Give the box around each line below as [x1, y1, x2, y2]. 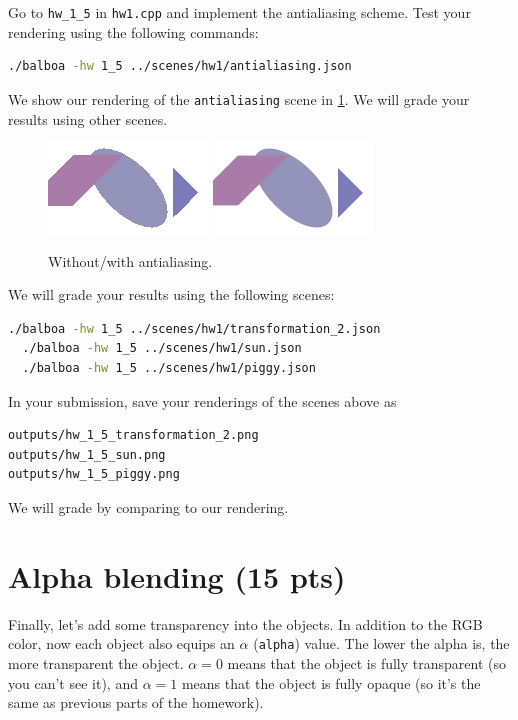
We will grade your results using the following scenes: [8, 284, 335, 305]
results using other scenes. [8, 108, 168, 129]
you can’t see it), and [8, 672, 138, 693]
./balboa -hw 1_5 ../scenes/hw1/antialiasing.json [8, 59, 352, 74]
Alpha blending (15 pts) [8, 555, 346, 596]
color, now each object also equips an [8, 633, 235, 654]
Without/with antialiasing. [48, 250, 213, 271]
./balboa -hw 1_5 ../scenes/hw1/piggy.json [22, 361, 316, 376]
